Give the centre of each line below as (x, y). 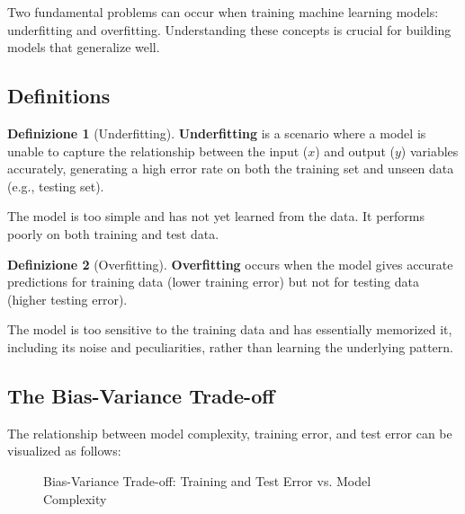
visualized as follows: (64, 451)
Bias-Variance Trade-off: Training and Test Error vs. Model (207, 480)
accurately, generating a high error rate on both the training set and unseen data (231, 168)
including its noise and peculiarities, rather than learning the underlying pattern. (231, 346)
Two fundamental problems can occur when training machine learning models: (223, 12)
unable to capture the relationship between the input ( (158, 151)
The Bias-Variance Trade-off (141, 395)
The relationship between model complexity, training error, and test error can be (230, 433)
